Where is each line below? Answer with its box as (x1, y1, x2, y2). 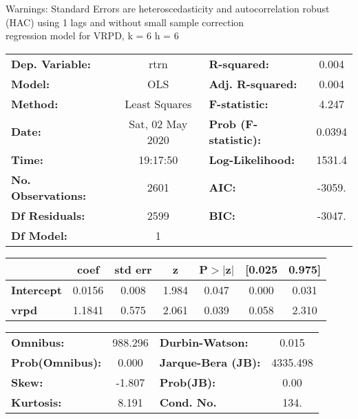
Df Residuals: (11, 207, 85, 223)
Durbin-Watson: (159, 334, 249, 350)
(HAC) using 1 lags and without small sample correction (6, 14, 244, 29)
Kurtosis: (11, 394, 62, 410)
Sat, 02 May (129, 115, 188, 132)
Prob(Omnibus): (11, 354, 102, 370)
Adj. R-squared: (209, 75, 297, 92)
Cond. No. (159, 394, 217, 410)
